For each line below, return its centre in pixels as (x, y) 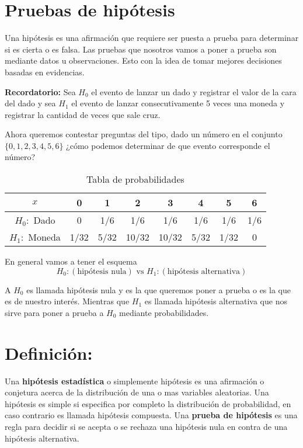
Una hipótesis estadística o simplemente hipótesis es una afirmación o (135, 381)
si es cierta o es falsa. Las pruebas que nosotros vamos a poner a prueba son (141, 49)
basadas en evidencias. (45, 72)
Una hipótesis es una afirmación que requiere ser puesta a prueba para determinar (152, 38)
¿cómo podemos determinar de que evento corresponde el (168, 145)
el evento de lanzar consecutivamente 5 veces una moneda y (178, 103)
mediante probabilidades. (164, 312)
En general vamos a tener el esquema (71, 261)
